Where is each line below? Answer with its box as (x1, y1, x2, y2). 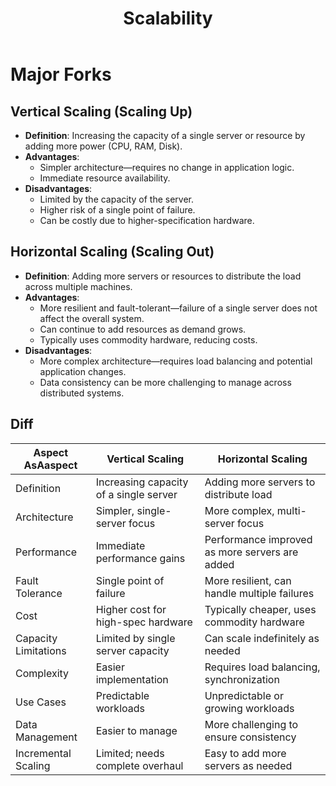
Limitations (15, 643, 67, 657)
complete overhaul (95, 758, 184, 772)
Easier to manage (95, 723, 178, 737)
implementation (95, 672, 169, 686)
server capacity (95, 643, 170, 657)
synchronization (204, 672, 280, 686)
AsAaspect (23, 458, 78, 472)
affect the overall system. (39, 312, 145, 324)
